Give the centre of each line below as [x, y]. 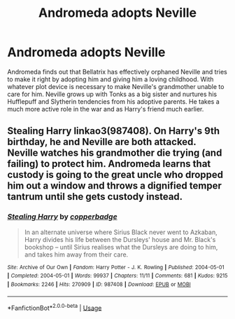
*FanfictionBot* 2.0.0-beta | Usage [55, 307]
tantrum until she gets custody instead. [95, 197]
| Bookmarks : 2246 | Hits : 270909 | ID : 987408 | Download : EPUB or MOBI [99, 284]
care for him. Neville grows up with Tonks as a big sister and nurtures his [112, 94]
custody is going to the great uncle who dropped [115, 175]
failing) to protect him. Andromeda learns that [109, 164]
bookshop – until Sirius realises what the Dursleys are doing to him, [121, 247]
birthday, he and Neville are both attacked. [102, 142]
